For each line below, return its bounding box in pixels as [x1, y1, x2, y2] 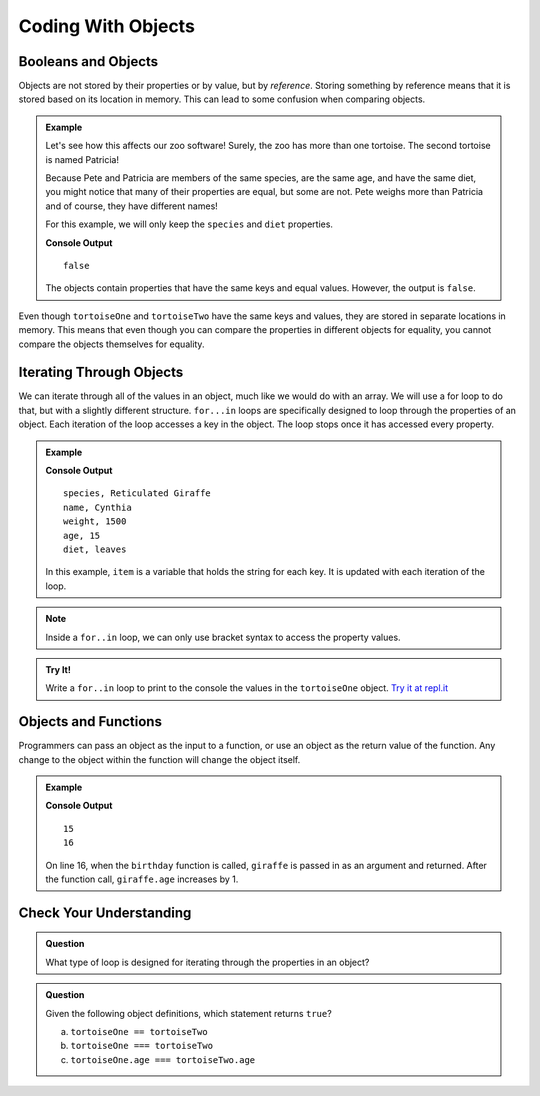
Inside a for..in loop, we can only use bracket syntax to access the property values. [45, 631, 401, 643]
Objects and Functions [18, 713, 162, 730]
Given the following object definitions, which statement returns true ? [45, 1007, 332, 1019]
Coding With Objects [18, 15, 195, 37]
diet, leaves [63, 543, 127, 555]
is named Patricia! [45, 153, 120, 165]
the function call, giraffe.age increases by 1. [45, 873, 239, 885]
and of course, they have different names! [45, 200, 219, 212]
